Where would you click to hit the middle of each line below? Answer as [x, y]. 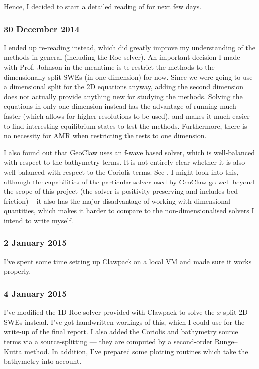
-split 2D [234, 312]
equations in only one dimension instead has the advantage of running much [120, 106]
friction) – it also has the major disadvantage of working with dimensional [117, 201]
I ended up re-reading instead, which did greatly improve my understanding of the [130, 47]
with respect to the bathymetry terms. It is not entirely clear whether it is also [125, 162]
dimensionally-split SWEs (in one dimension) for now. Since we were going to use [128, 77]
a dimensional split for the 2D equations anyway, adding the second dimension [124, 87]
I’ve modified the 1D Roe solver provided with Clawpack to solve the [109, 312]
